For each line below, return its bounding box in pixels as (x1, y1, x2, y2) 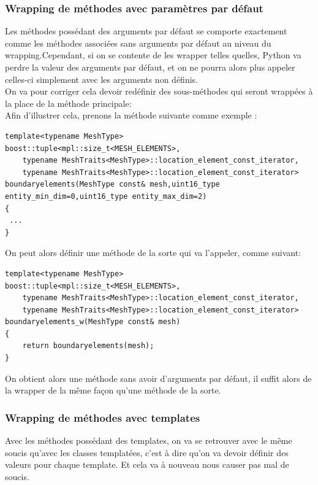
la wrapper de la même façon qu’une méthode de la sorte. (5, 384, 221, 397)
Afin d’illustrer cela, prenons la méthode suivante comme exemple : (5, 109, 257, 122)
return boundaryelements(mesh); (22, 341, 154, 351)
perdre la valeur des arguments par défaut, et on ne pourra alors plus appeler (5, 61, 295, 73)
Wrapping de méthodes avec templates (5, 409, 200, 425)
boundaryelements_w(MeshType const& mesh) (5, 317, 181, 327)
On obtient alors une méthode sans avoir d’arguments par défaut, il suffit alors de (5, 371, 312, 384)
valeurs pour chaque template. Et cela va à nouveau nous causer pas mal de (5, 458, 289, 471)
